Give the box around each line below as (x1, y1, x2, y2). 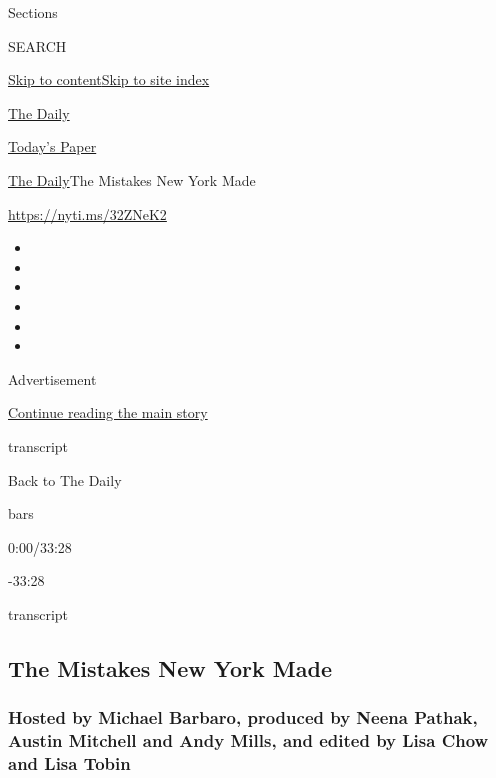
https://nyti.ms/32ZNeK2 (8, 203, 167, 224)
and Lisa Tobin (8, 751, 131, 776)
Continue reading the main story (8, 402, 208, 423)
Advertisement (8, 368, 97, 389)
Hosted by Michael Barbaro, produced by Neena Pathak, (8, 705, 478, 730)
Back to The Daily (8, 469, 122, 490)
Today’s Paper (8, 136, 97, 157)
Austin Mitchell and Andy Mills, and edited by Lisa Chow (8, 728, 489, 753)
